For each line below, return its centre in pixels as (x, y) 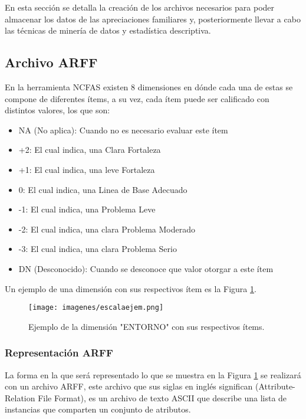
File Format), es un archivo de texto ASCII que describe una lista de (162, 397)
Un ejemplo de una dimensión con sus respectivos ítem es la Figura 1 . (131, 288)
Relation (20, 397)
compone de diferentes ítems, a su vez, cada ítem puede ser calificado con (137, 98)
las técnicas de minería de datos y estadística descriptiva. (108, 30)
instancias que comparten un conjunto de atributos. (98, 409)
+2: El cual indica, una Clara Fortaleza (90, 150)
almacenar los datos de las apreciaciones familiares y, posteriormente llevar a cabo (153, 19)
